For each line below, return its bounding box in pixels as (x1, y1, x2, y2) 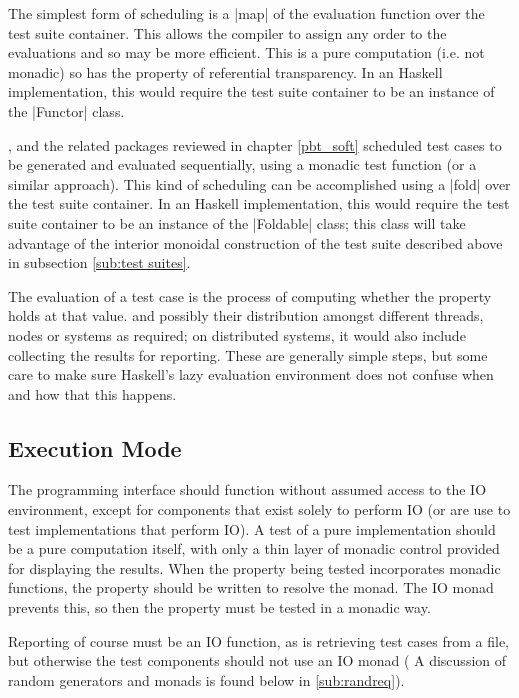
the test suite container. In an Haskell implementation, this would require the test (8, 193, 510, 214)
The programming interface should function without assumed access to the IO (8, 479, 487, 500)
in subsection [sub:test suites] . (8, 252, 191, 273)
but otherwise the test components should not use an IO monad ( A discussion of (8, 650, 507, 671)
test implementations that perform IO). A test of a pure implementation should (8, 518, 496, 539)
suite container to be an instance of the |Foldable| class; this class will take (8, 212, 466, 233)
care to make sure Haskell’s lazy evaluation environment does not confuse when (8, 364, 494, 385)
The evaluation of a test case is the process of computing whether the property (8, 285, 492, 306)
